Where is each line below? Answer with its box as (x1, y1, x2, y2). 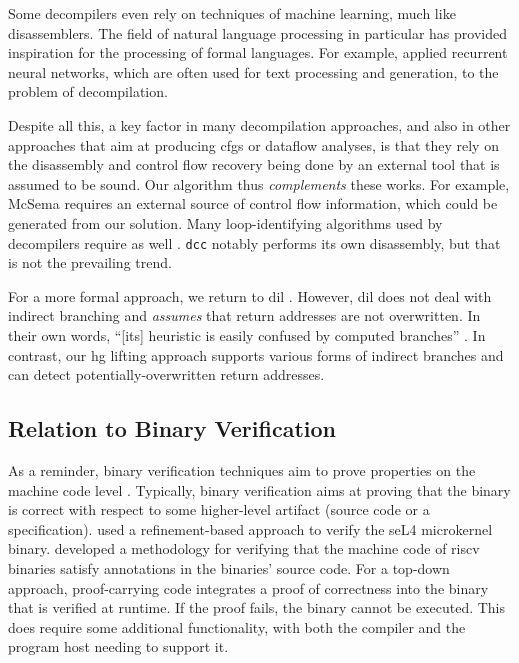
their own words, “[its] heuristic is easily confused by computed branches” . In (8, 324, 486, 345)
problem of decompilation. (8, 81, 168, 102)
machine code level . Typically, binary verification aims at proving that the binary (8, 479, 511, 500)
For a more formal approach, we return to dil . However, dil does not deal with (8, 285, 492, 306)
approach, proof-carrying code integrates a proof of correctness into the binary (8, 577, 489, 598)
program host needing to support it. (8, 636, 229, 657)
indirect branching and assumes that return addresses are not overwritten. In (8, 305, 481, 326)
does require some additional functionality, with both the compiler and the (8, 616, 466, 637)
